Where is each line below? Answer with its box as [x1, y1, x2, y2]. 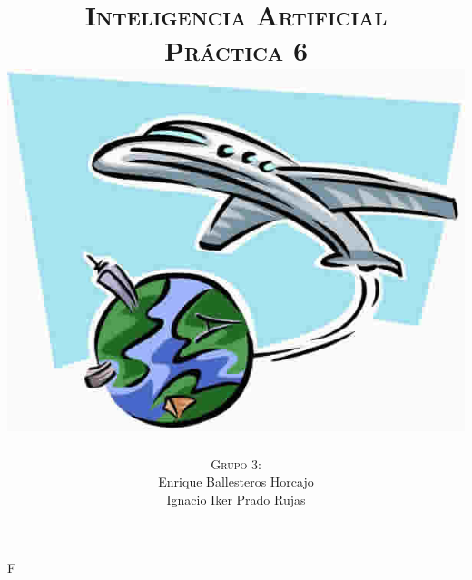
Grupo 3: [211, 454, 261, 473]
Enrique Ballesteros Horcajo [158, 472, 314, 491]
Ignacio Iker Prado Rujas [166, 489, 306, 508]
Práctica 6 [163, 32, 309, 69]
